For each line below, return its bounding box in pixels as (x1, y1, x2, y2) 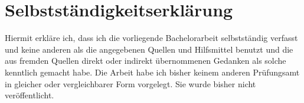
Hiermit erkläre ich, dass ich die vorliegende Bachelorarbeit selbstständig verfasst (5, 32, 298, 44)
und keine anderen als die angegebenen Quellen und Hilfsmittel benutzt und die (5, 43, 293, 55)
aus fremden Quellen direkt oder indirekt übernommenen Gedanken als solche (5, 54, 286, 67)
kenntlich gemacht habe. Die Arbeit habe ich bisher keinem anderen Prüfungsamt (5, 66, 300, 78)
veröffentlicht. (5, 89, 54, 101)
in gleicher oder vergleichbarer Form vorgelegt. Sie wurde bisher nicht (5, 77, 256, 90)
